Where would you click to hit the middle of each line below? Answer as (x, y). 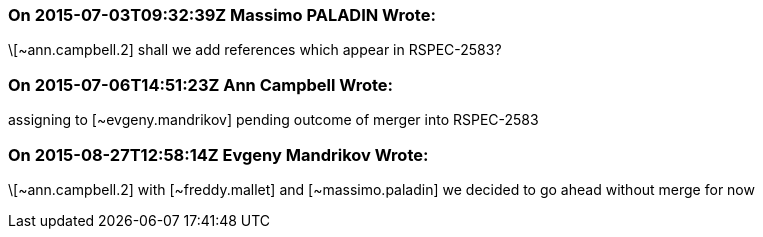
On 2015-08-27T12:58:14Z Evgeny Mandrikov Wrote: (218, 154)
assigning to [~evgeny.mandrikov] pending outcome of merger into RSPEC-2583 (273, 120)
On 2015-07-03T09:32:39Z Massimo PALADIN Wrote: (222, 15)
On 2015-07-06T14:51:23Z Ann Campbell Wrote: (201, 84)
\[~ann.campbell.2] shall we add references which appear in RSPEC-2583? (255, 50)
